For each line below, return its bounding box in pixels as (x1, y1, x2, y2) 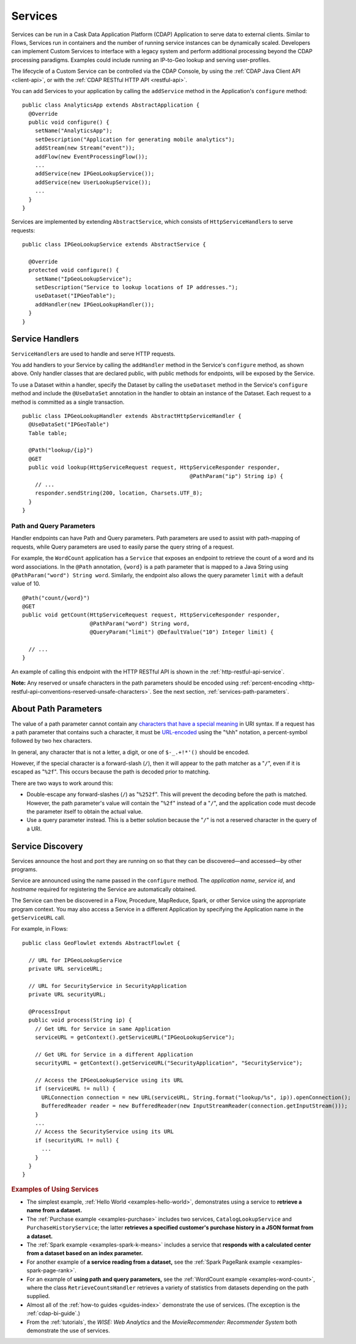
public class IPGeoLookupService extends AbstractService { (22, 241, 206, 248)
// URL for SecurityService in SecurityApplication (28, 982, 187, 989)
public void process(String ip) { (28, 1017, 132, 1023)
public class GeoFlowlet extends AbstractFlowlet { (22, 940, 180, 946)
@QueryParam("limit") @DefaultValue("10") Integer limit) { (89, 629, 274, 636)
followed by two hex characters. (11, 737, 92, 745)
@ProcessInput (28, 1008, 71, 1015)
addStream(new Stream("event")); (34, 145, 136, 151)
